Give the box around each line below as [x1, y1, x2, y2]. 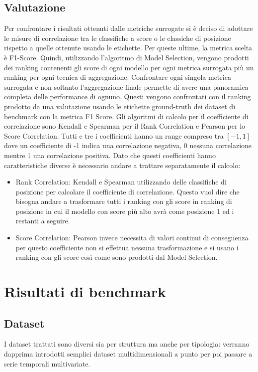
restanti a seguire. [15, 215, 70, 226]
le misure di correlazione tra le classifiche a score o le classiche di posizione [4, 32, 231, 43]
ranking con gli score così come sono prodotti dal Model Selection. [15, 252, 218, 262]
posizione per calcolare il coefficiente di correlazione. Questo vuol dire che [15, 186, 240, 196]
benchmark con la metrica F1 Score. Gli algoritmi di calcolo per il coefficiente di [4, 111, 249, 121]
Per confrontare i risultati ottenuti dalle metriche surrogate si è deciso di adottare [4, 23, 253, 33]
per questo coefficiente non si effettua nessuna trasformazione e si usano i [15, 242, 239, 252]
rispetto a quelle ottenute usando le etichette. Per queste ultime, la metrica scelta [4, 42, 253, 53]
